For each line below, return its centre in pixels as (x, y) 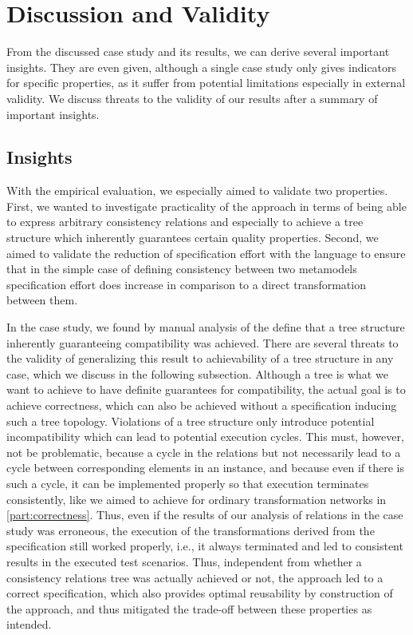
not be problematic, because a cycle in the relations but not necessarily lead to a (204, 452)
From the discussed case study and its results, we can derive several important (198, 52)
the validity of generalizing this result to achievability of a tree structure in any (200, 358)
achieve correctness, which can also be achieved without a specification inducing (202, 405)
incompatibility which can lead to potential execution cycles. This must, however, (205, 437)
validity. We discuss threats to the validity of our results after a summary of (192, 98)
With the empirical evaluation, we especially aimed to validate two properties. (197, 190)
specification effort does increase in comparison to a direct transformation (186, 284)
